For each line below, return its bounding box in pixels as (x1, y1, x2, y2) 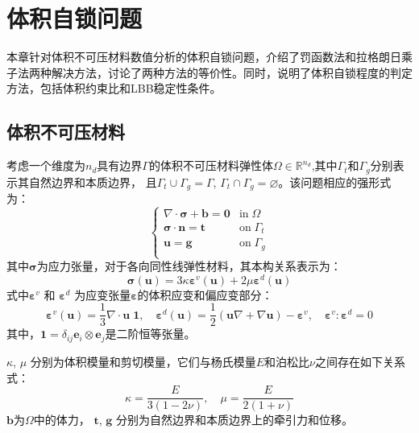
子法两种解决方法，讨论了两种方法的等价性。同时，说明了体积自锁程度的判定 (6, 64, 413, 80)
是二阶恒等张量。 (105, 325, 196, 342)
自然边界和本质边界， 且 (28, 173, 157, 190)
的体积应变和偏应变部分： (137, 286, 273, 303)
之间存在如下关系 (315, 353, 406, 369)
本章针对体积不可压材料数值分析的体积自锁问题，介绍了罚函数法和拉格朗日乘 (6, 48, 413, 65)
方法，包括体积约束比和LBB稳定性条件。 (6, 80, 222, 97)
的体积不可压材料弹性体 (148, 157, 273, 174)
